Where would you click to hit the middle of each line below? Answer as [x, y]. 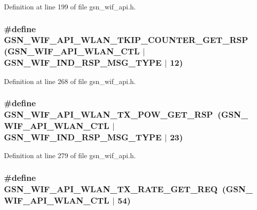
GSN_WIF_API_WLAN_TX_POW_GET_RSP [108, 114]
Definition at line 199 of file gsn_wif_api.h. [70, 6]
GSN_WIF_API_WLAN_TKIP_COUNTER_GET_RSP [126, 40]
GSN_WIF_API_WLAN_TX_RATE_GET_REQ [111, 189]
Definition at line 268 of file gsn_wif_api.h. [70, 81]
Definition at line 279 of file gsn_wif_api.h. [70, 155]
